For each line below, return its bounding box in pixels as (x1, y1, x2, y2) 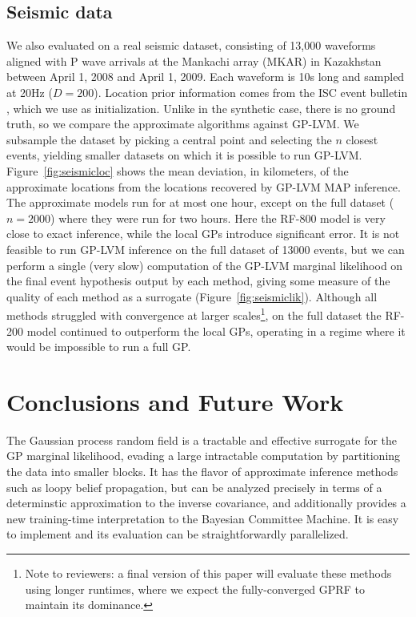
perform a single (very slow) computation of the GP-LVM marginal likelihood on (6, 256, 403, 273)
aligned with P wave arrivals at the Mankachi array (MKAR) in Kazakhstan (6, 52, 382, 69)
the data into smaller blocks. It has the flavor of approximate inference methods (6, 463, 398, 480)
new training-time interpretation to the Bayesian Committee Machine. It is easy (6, 510, 399, 526)
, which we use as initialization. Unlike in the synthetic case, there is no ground (6, 99, 396, 116)
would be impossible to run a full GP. (6, 338, 191, 355)
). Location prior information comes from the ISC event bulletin (94, 83, 408, 100)
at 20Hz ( (6, 83, 53, 100)
